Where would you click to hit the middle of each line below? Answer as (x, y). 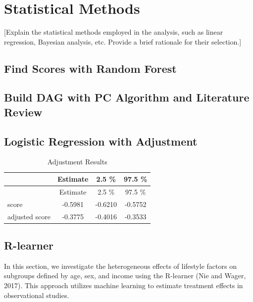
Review (23, 112)
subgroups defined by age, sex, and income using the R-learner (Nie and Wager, (125, 276)
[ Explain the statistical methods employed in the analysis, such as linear (114, 32)
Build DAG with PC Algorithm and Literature (127, 97)
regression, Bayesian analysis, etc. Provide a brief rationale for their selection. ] (123, 41)
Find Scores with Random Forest (90, 68)
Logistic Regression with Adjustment (101, 141)
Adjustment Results (77, 162)
